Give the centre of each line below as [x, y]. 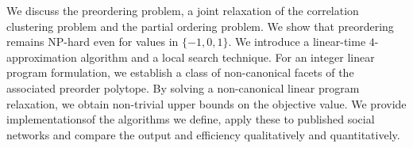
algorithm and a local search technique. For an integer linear [228, 57]
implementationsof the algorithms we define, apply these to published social [191, 119]
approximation [42, 57]
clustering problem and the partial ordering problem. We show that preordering [200, 26]
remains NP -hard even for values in [93, 42]
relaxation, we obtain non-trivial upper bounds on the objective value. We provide [206, 103]
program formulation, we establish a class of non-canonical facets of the [180, 72]
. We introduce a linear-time [297, 42]
